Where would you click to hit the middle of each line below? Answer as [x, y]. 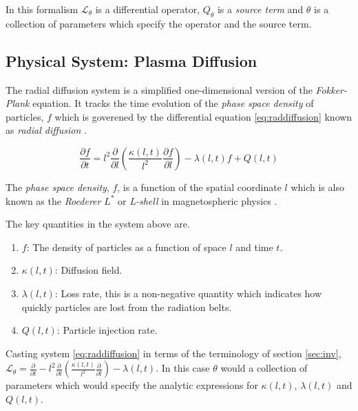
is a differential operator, [148, 9]
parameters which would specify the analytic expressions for [132, 385]
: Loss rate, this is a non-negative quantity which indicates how [188, 293]
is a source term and [260, 9]
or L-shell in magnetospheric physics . [197, 200]
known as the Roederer [53, 200]
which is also [317, 187]
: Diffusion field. [88, 270]
